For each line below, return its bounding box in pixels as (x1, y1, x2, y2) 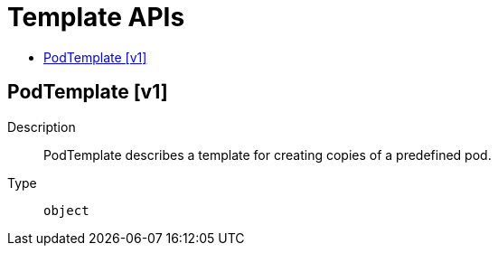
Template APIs (7, 2, 185, 33)
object (43, 202, 89, 218)
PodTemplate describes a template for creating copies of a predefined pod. (43, 146, 492, 163)
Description (7, 118, 76, 135)
